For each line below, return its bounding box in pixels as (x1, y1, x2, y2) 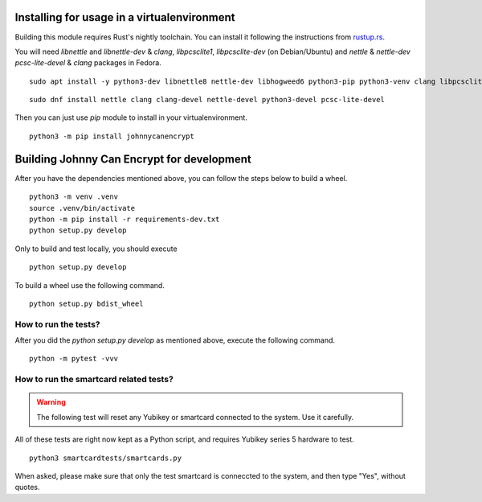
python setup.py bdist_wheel (29, 298, 144, 308)
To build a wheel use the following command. (14, 280, 165, 290)
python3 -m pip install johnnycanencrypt (29, 131, 194, 141)
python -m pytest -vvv (29, 354, 119, 364)
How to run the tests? (14, 319, 100, 330)
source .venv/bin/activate (29, 204, 136, 212)
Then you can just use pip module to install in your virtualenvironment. (14, 113, 248, 122)
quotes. (14, 483, 40, 492)
